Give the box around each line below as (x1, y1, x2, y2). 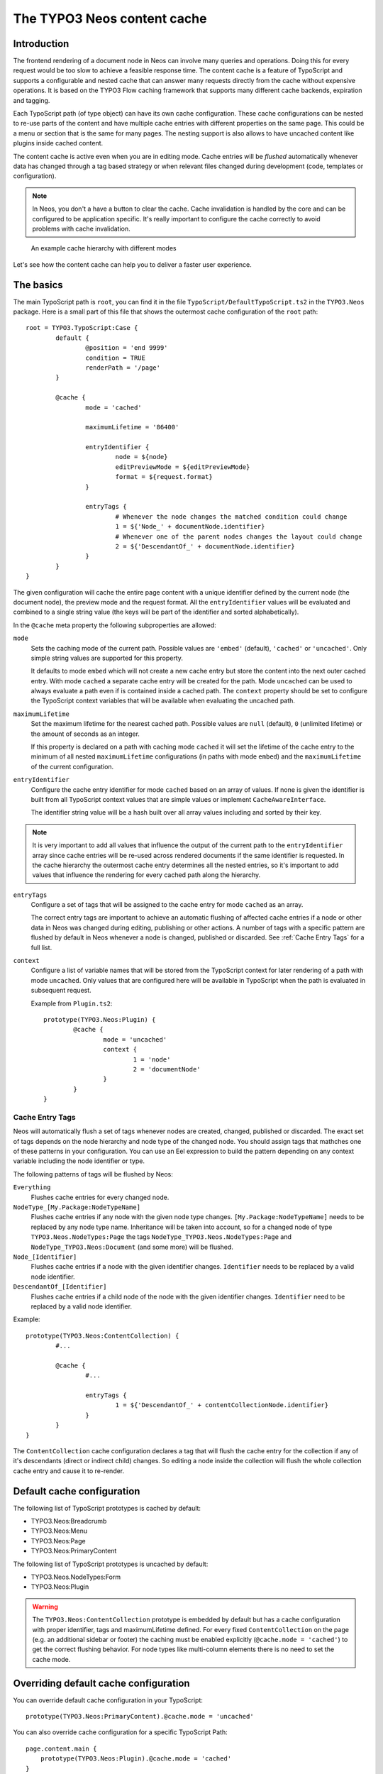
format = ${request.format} (115, 473, 213, 481)
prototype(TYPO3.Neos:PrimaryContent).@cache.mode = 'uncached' (26, 1712, 255, 1721)
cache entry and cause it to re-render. (13, 1466, 125, 1475)
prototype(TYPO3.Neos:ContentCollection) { (26, 1331, 179, 1340)
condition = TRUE (85, 353, 145, 362)
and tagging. (13, 96, 50, 104)
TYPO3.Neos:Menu (30, 1526, 88, 1536)
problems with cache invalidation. (32, 224, 131, 233)
